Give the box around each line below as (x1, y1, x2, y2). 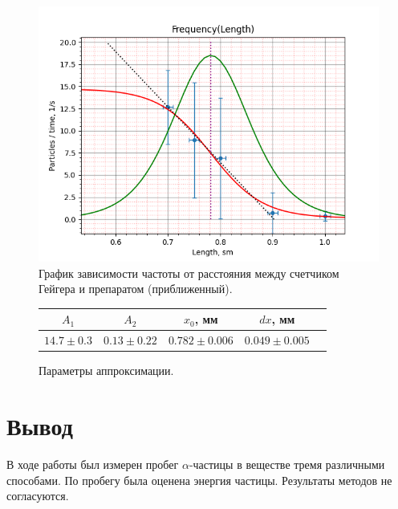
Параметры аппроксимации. (39, 362, 174, 379)
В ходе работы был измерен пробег (6, 455, 179, 472)
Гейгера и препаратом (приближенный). (39, 280, 233, 297)
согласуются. (6, 487, 69, 504)
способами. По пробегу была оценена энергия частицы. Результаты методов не (6, 471, 392, 488)
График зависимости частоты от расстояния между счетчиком (39, 264, 339, 281)
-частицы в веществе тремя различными (189, 455, 385, 472)
